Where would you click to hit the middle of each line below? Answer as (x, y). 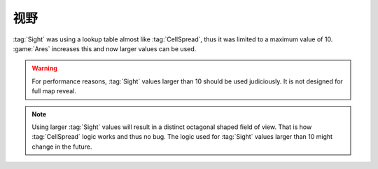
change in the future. (62, 147)
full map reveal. (54, 91)
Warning (44, 68)
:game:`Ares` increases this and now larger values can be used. (105, 48)
